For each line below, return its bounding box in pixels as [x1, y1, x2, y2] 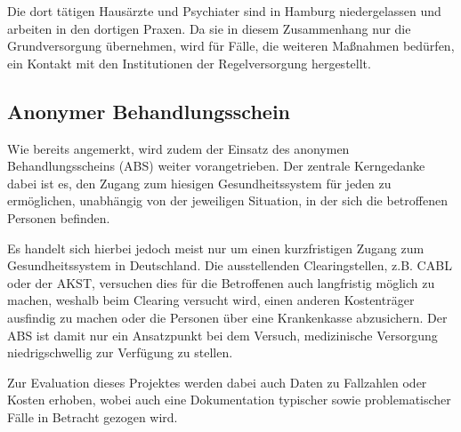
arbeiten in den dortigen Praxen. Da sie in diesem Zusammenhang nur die [7, 19, 411, 37]
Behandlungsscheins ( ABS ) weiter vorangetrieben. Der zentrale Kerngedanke [7, 156, 425, 175]
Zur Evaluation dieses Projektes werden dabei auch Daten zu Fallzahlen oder [7, 372, 427, 391]
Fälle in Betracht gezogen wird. [7, 407, 178, 426]
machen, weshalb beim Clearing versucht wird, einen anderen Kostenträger [7, 291, 415, 309]
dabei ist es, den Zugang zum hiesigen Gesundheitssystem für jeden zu [7, 173, 392, 192]
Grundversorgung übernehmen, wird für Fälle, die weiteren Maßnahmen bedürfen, [7, 36, 455, 55]
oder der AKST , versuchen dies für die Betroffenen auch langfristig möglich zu [7, 273, 435, 292]
